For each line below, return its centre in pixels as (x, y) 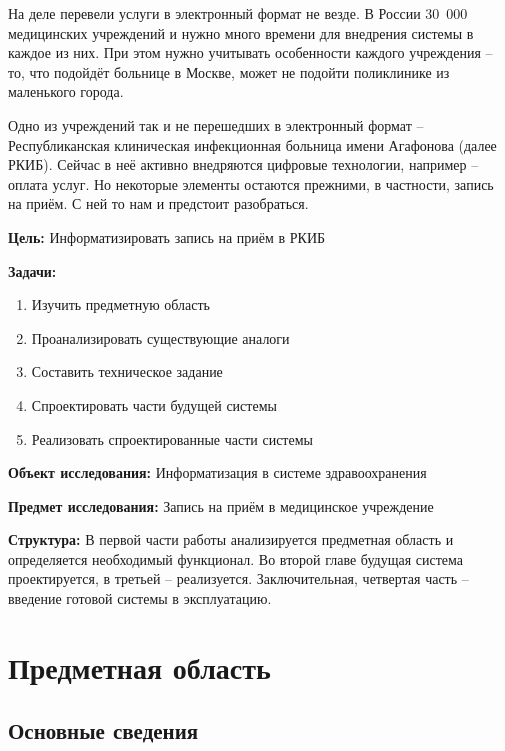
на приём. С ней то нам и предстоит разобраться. (158, 203)
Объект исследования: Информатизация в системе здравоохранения (217, 472)
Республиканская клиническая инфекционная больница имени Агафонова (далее (252, 144)
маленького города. (66, 91)
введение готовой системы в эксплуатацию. (140, 598)
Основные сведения (103, 730)
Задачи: (32, 270)
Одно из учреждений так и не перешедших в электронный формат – (216, 124)
